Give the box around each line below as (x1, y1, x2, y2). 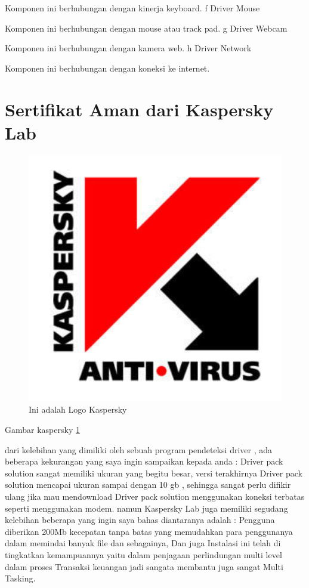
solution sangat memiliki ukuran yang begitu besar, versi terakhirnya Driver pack (5, 466, 302, 479)
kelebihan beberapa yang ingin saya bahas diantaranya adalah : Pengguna (5, 513, 275, 526)
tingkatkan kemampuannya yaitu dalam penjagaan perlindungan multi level (5, 548, 282, 561)
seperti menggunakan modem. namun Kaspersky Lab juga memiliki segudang (5, 502, 288, 514)
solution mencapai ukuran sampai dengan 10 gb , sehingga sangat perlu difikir (5, 478, 291, 491)
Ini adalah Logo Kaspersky (29, 403, 127, 416)
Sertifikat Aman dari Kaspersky (5, 97, 274, 121)
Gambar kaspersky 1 (5, 423, 80, 436)
